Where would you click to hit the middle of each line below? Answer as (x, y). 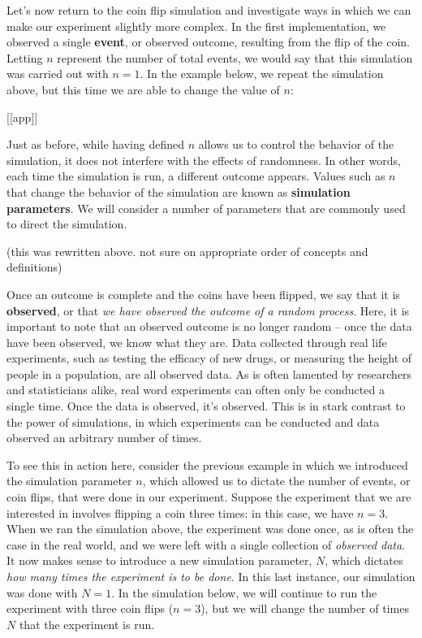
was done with (42, 592)
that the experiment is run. (87, 624)
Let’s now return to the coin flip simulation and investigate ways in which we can (209, 10)
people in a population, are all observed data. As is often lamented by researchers (209, 373)
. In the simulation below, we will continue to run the (244, 592)
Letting (25, 57)
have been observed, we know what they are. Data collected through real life (197, 342)
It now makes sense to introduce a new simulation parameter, (159, 560)
